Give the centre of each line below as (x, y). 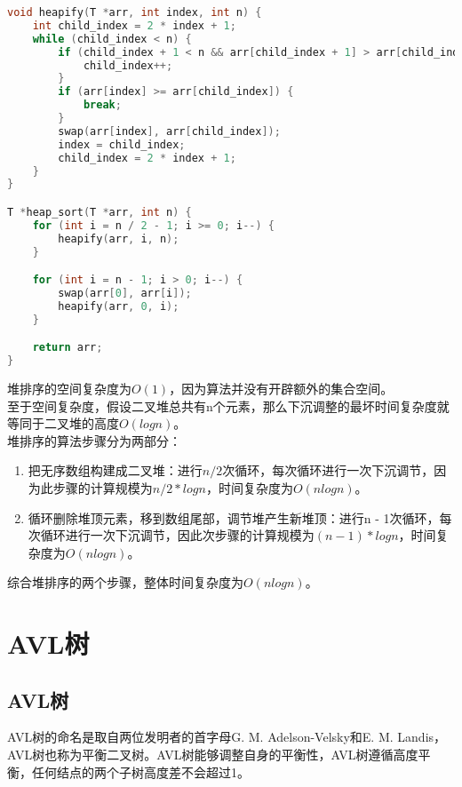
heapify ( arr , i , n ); (119, 238)
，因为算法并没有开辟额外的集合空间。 (281, 388)
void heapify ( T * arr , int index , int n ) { (135, 12)
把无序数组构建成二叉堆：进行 (115, 470)
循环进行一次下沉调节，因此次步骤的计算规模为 (177, 535)
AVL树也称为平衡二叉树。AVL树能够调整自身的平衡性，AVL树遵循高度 (213, 755)
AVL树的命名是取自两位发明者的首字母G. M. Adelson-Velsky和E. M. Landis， (227, 737)
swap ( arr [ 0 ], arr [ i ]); (125, 293)
